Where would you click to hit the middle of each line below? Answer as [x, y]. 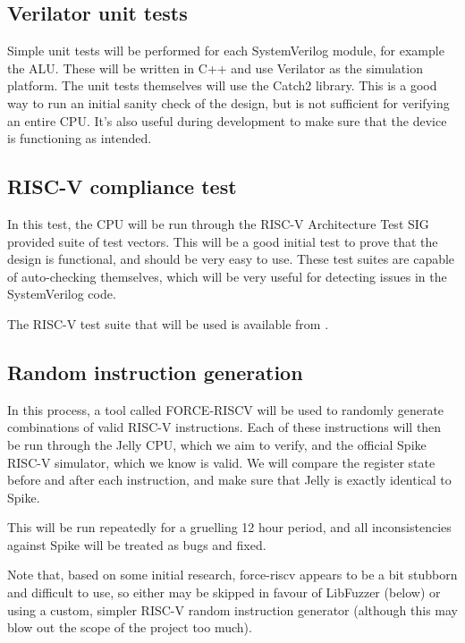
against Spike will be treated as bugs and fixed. [137, 544]
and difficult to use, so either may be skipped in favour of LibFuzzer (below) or [224, 592]
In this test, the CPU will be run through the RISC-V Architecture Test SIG [218, 223]
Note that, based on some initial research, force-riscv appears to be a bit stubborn [232, 575]
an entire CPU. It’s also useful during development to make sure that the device [227, 120]
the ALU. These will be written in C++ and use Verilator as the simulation [215, 68]
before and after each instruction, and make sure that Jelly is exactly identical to [229, 480]
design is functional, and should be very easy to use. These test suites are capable [231, 259]
